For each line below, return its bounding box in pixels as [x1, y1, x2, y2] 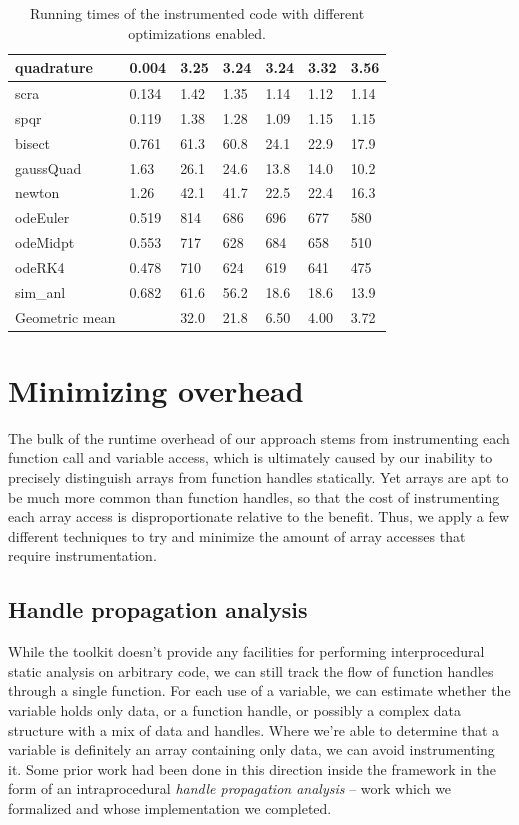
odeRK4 [15, 256, 65, 277]
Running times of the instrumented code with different [30, 3, 365, 23]
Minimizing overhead [8, 369, 304, 410]
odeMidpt [15, 232, 75, 253]
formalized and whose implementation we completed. [8, 797, 332, 818]
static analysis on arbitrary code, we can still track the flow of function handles [8, 660, 494, 681]
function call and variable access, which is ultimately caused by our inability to [8, 447, 493, 468]
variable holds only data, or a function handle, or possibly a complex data [8, 699, 462, 720]
